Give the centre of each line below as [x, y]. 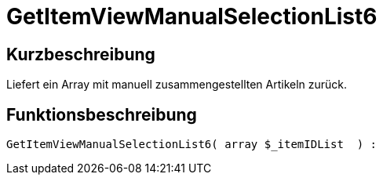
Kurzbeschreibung [81, 54]
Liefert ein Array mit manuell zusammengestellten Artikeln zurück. [177, 85]
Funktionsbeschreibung [102, 114]
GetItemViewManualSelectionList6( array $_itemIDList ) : [192, 145]
